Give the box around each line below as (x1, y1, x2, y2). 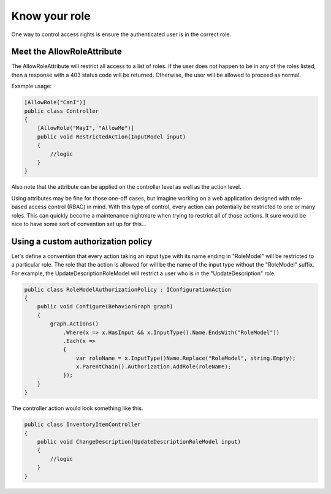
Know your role (11, 9, 91, 23)
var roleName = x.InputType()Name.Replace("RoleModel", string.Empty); (75, 354, 296, 362)
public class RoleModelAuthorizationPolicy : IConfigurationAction (24, 286, 232, 293)
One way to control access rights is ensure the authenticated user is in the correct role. (11, 31, 232, 38)
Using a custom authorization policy (11, 236, 153, 246)
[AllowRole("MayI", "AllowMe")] (37, 124, 135, 132)
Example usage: (11, 83, 52, 90)
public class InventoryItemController (24, 421, 141, 428)
